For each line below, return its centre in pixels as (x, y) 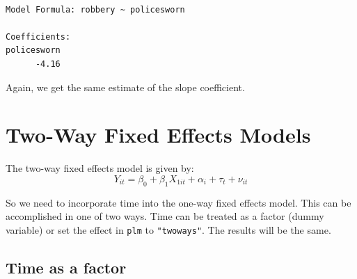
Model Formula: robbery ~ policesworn (95, 9)
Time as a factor (66, 267)
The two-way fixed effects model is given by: (100, 168)
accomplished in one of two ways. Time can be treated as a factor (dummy (165, 216)
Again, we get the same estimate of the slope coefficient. (125, 87)
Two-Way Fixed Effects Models (158, 135)
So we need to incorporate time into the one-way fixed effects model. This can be (178, 202)
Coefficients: (38, 37)
